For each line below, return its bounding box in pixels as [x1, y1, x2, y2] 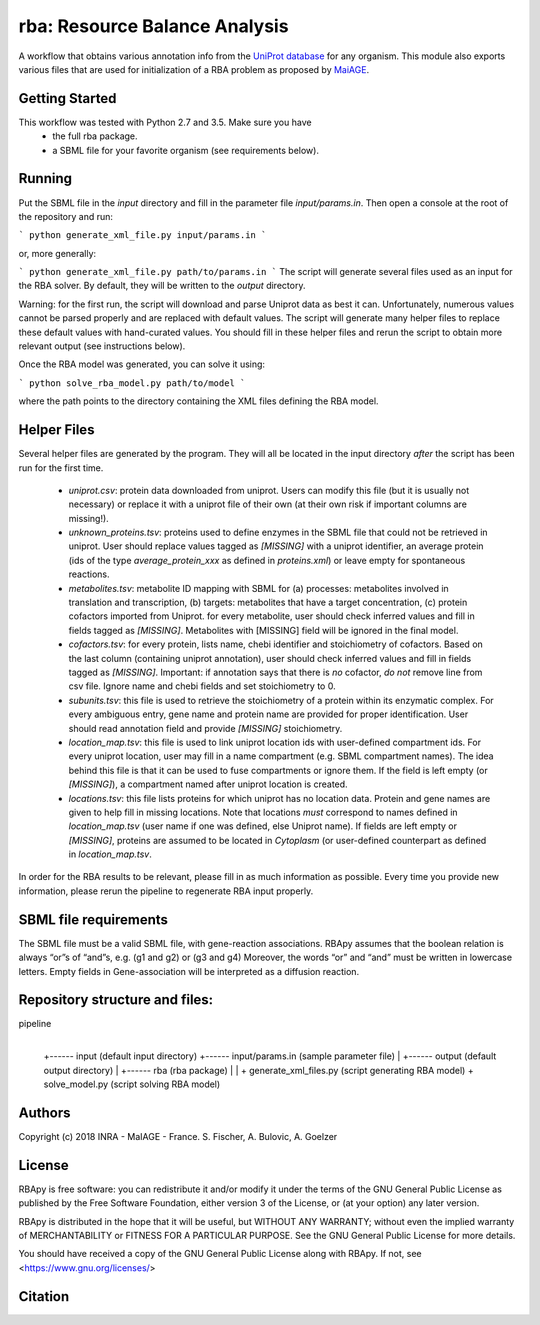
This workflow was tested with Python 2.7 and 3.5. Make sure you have [18, 116, 312, 128]
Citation [18, 1288, 70, 1305]
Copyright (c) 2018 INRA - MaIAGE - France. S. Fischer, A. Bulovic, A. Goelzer [18, 1130, 338, 1142]
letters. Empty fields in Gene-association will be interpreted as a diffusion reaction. [18, 965, 360, 977]
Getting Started [18, 90, 117, 107]
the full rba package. [52, 130, 139, 142]
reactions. [68, 568, 110, 580]
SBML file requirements [18, 911, 169, 928]
